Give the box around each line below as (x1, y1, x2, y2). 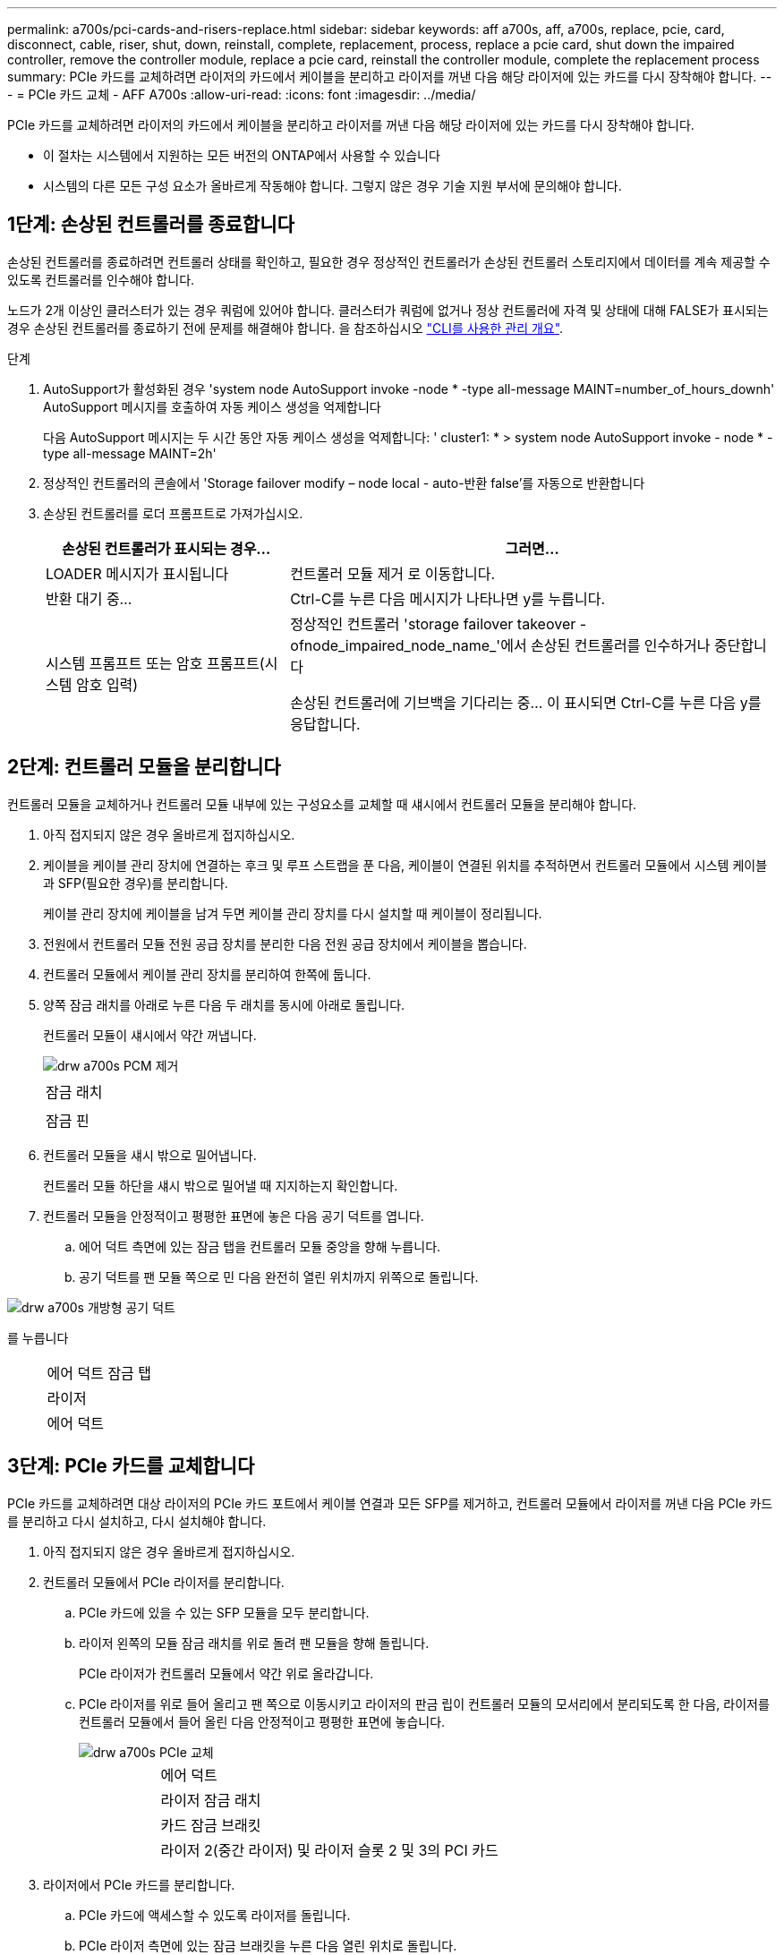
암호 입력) (75, 675, 139, 694)
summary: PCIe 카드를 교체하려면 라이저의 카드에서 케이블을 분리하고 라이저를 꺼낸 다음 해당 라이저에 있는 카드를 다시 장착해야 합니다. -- (7, 69, 772, 84)
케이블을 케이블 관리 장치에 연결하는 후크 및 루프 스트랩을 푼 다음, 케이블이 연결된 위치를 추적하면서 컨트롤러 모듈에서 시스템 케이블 (43, 857, 768, 873)
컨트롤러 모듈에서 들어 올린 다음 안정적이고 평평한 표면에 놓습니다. (79, 1713, 446, 1729)
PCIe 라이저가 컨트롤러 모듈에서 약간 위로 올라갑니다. (79, 1665, 374, 1681)
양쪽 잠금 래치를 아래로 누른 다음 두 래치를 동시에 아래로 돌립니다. (43, 996, 405, 1012)
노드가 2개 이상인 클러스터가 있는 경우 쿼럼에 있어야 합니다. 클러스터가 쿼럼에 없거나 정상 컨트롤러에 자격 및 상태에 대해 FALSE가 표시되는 (7, 302, 769, 318)
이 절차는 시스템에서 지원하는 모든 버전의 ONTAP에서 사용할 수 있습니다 (43, 148, 440, 163)
